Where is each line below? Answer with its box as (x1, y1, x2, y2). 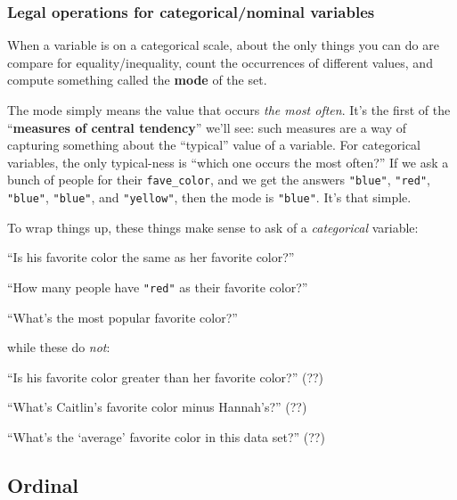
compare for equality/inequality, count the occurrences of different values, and (7, 53, 433, 71)
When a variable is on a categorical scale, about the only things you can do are (7, 36, 439, 54)
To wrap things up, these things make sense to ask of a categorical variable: (7, 217, 419, 236)
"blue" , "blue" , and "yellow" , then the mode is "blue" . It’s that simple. (7, 188, 412, 207)
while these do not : (7, 338, 110, 357)
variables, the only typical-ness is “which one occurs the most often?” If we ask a (7, 152, 449, 171)
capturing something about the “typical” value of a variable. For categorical (7, 135, 421, 154)
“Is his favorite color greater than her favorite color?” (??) (7, 367, 324, 386)
